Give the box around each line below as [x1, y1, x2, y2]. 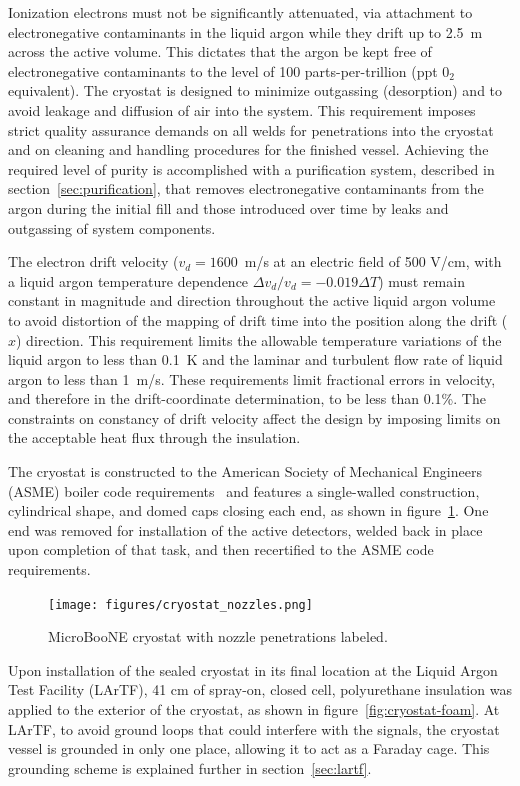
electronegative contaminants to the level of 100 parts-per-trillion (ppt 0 [8, 60, 450, 81]
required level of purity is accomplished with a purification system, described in [8, 158, 495, 179]
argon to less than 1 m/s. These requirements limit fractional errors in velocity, [8, 368, 496, 389]
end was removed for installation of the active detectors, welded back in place [8, 519, 483, 540]
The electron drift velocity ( [8, 251, 179, 272]
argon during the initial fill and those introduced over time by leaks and [8, 197, 449, 218]
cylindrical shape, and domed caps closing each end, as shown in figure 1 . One [8, 500, 489, 521]
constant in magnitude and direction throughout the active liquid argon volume [8, 290, 496, 311]
